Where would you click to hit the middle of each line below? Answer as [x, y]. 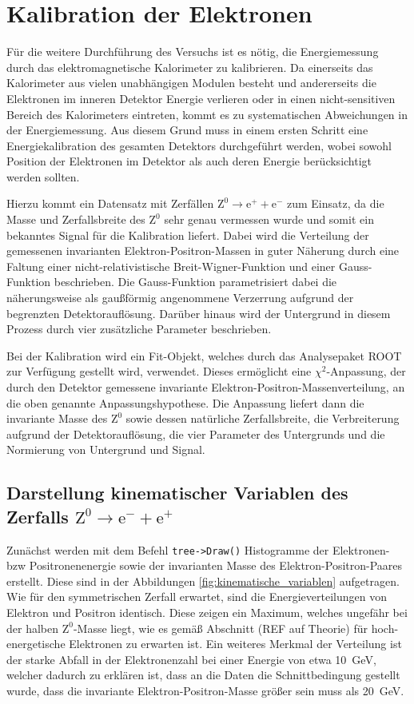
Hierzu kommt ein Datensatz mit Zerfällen [110, 203]
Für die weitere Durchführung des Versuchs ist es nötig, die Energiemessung [193, 52]
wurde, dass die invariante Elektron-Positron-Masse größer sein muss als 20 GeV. [205, 690]
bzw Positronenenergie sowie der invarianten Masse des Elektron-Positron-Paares [205, 565]
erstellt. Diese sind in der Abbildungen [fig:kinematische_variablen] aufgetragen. [203, 581]
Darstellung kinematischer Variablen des [177, 493]
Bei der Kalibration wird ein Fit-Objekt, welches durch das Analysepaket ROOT [204, 355]
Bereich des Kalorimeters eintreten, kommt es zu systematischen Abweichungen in [207, 114]
